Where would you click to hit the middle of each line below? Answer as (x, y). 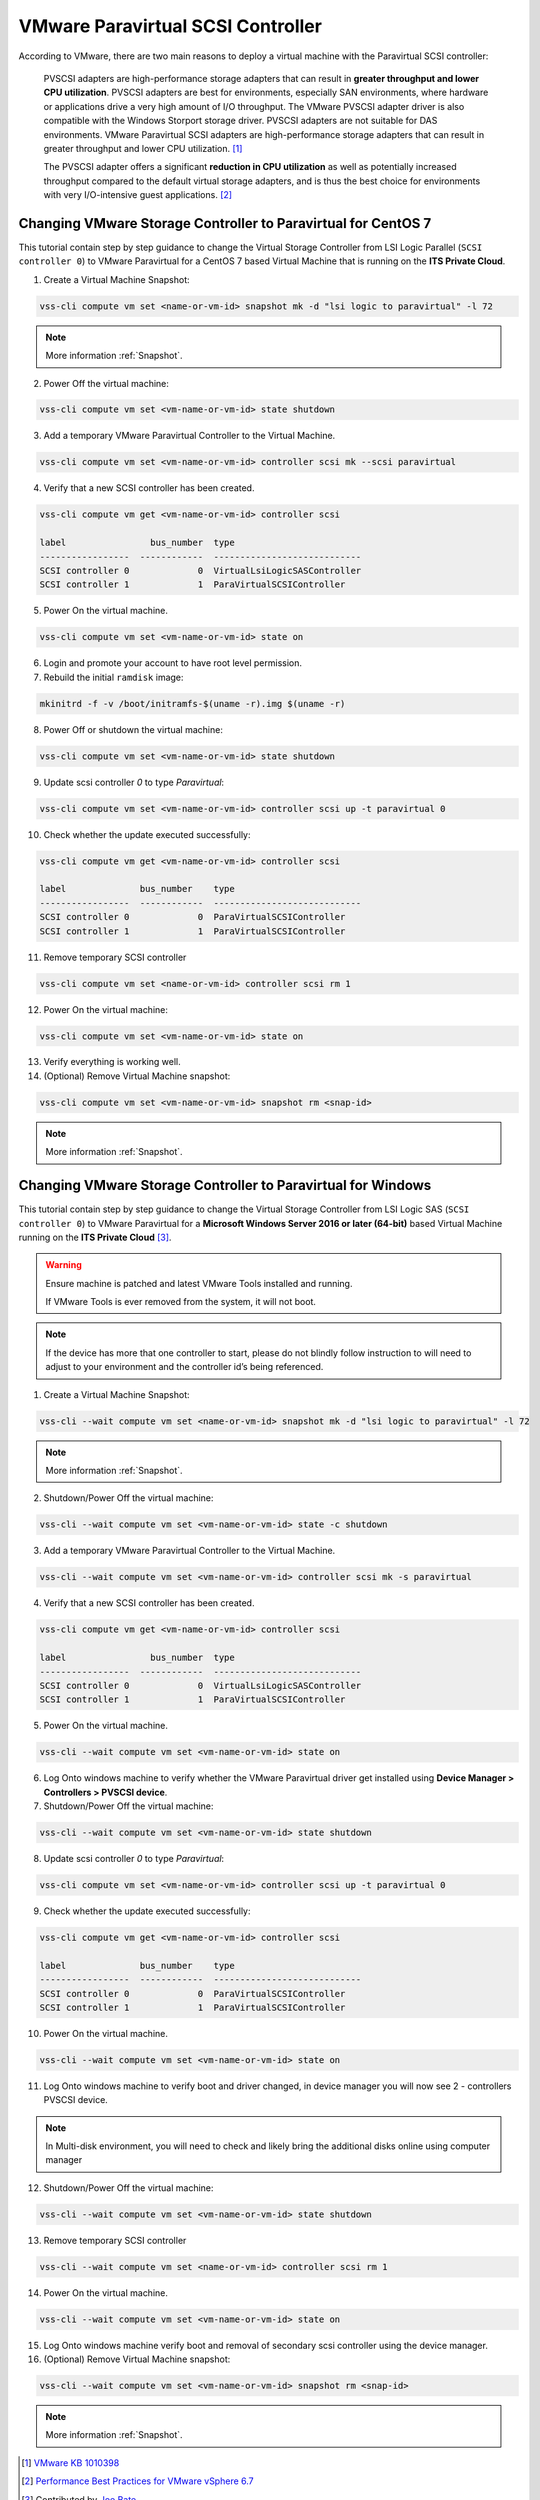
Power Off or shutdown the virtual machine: (133, 729)
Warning (63, 1265)
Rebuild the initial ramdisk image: (113, 677)
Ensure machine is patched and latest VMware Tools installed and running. (199, 1283)
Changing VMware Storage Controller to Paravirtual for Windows (225, 1185)
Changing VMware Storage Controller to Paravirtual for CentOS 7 (225, 223)
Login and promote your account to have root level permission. (172, 663)
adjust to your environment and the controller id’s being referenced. (184, 1367)
